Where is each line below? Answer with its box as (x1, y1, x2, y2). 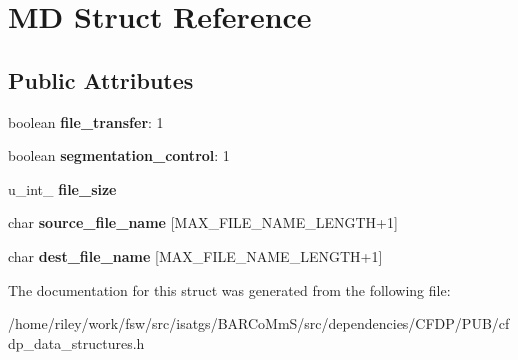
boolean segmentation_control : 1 (8, 145, 230, 166)
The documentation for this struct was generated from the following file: (8, 279, 451, 300)
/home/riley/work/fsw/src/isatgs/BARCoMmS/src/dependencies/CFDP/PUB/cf (8, 313, 510, 334)
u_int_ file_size (8, 178, 117, 199)
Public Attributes (8, 64, 194, 95)
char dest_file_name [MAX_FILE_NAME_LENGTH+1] (8, 245, 383, 266)
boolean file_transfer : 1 (8, 111, 164, 132)
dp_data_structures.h (8, 332, 145, 353)
